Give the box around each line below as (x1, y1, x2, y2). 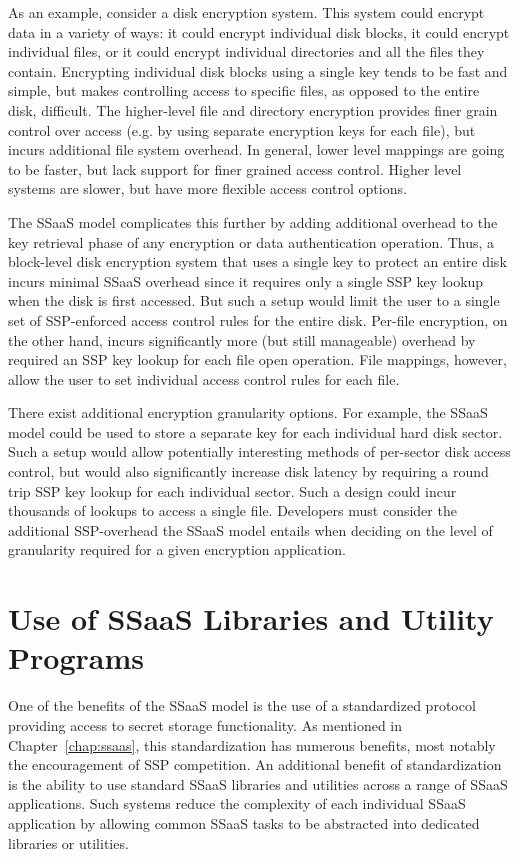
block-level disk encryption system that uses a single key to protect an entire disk (8, 251, 507, 272)
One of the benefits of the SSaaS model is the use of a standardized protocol (8, 695, 476, 716)
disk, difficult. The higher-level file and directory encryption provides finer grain (8, 99, 498, 120)
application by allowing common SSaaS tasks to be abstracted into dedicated (8, 812, 480, 833)
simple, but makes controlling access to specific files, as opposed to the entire (8, 80, 480, 101)
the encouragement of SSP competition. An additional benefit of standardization (8, 754, 502, 775)
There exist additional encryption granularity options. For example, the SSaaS (8, 402, 488, 423)
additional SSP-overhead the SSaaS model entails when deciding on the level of (8, 519, 493, 540)
